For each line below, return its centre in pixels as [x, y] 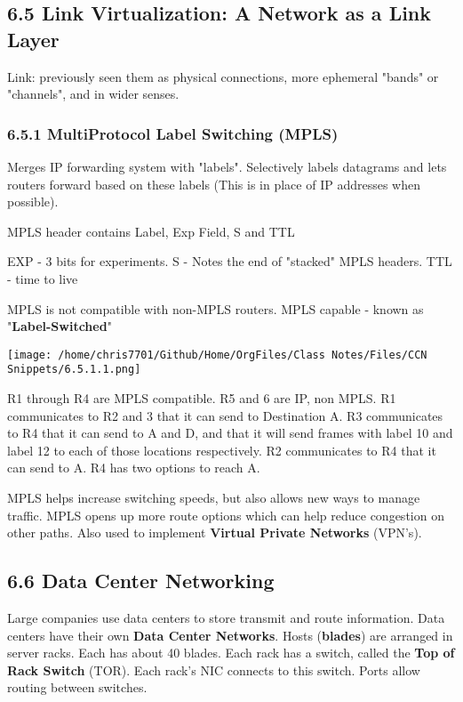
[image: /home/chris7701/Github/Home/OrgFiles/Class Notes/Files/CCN [217, 355]
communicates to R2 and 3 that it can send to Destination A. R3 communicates [225, 415]
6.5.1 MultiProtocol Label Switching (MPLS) [173, 133]
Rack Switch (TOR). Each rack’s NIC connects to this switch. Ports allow [214, 670]
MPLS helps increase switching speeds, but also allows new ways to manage [214, 498]
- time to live [43, 278]
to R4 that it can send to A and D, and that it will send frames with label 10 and [230, 433]
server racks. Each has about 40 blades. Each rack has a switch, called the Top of [231, 653]
